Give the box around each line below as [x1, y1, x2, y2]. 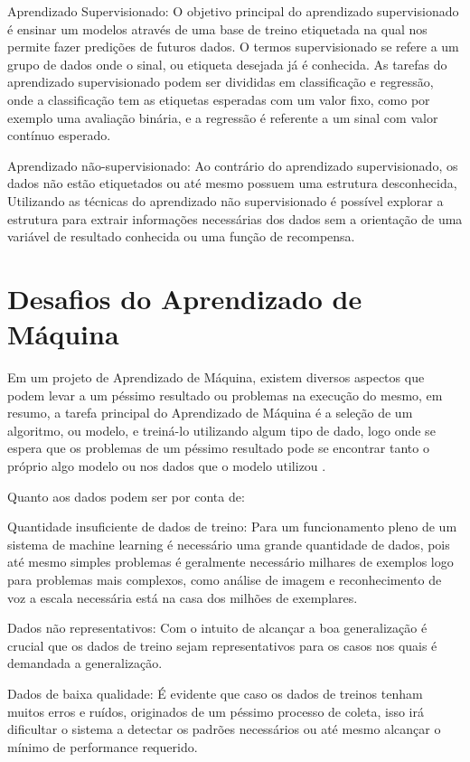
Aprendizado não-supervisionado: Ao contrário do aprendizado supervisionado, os [7, 155, 458, 174]
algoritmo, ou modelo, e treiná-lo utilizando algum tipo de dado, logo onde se [7, 420, 436, 439]
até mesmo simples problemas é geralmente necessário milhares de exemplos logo [7, 552, 454, 571]
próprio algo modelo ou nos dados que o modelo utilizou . [7, 456, 326, 475]
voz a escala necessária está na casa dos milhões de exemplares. [7, 588, 358, 607]
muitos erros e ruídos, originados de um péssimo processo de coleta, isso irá [7, 701, 425, 720]
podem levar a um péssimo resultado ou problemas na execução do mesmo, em [7, 385, 443, 404]
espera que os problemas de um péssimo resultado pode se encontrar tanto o [7, 438, 429, 457]
